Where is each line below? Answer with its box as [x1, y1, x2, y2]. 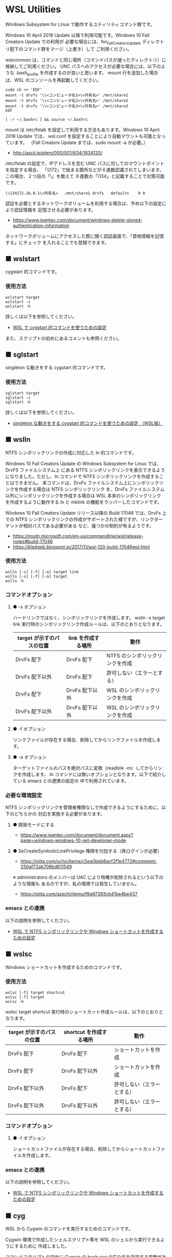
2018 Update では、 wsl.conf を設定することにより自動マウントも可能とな [5, 133, 161, 139]
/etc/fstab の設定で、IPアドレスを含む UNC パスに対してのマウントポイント [5, 160, 165, 166]
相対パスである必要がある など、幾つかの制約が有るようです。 [23, 522, 154, 529]
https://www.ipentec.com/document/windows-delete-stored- [12, 217, 142, 223]
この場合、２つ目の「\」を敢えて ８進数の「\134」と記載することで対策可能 [5, 173, 165, 179]
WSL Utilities [5, 4, 61, 15]
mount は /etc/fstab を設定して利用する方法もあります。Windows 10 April [5, 127, 160, 133]
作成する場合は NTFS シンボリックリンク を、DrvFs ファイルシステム [18, 486, 165, 492]
